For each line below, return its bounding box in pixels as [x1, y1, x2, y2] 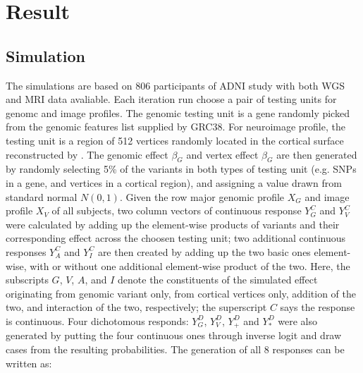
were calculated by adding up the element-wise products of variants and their [6, 216, 340, 231]
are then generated [276, 147, 357, 161]
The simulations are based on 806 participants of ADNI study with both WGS [6, 78, 345, 92]
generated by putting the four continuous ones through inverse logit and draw [6, 328, 342, 343]
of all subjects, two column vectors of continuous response [51, 203, 302, 218]
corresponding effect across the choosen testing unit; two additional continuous [6, 231, 346, 245]
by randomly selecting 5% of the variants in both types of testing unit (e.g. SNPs [6, 161, 357, 176]
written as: [6, 355, 52, 370]
